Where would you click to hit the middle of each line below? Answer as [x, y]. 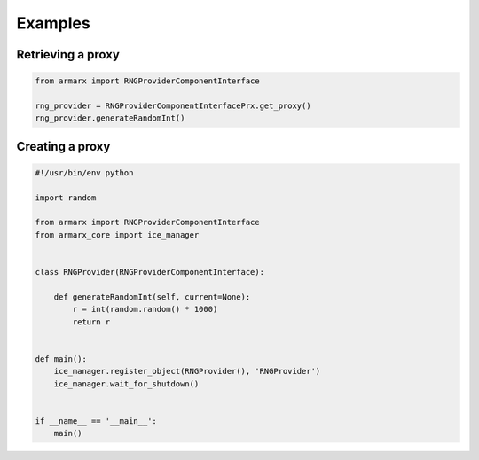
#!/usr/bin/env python [84, 172]
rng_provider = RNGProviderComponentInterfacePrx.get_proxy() [173, 105]
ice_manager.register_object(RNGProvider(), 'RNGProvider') [187, 371]
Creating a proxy [63, 146]
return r [91, 322]
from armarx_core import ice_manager [117, 234]
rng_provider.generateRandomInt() [110, 118]
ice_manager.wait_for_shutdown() [126, 384]
